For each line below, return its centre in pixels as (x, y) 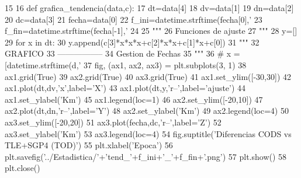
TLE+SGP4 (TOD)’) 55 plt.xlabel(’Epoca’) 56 (89, 145)
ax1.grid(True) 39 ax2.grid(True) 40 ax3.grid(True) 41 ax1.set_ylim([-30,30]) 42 (148, 76)
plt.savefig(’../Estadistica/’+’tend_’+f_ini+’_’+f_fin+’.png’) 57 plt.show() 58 (146, 156)
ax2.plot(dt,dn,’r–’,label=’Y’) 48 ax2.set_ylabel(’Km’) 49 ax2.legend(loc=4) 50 (147, 111)
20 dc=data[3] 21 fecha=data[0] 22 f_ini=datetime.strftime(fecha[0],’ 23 (134, 19)
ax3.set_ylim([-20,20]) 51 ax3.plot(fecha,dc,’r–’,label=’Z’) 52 (113, 122)
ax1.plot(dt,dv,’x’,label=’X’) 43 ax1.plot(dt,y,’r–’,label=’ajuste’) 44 (125, 88)
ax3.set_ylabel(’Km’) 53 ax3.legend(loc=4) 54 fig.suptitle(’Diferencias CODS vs (148, 133)
